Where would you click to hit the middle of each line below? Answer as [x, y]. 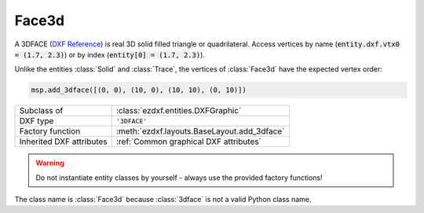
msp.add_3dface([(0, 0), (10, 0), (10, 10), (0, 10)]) [139, 90]
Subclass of [41, 111]
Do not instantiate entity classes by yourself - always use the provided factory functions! [179, 178]
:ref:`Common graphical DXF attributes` [189, 141]
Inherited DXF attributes [63, 141]
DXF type [37, 121]
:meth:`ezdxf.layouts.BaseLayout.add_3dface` [200, 131]
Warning [50, 163]
